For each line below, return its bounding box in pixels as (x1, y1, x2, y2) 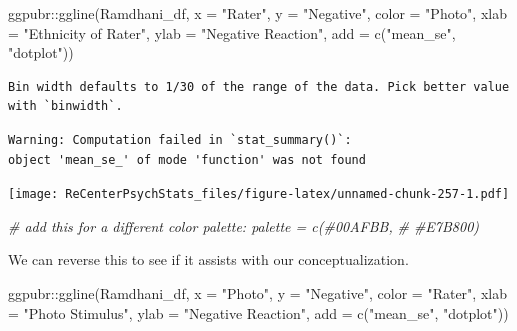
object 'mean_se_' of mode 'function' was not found (8, 152, 366, 167)
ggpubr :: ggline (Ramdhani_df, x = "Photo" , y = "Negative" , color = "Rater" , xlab (8, 283, 507, 303)
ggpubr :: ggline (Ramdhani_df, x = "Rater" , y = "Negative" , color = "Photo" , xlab (8, 3, 507, 23)
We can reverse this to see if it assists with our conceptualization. (8, 249, 409, 270)
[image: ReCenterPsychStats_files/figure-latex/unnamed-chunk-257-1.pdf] (8, 187, 510, 202)
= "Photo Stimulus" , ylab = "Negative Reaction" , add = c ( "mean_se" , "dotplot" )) (8, 302, 509, 323)
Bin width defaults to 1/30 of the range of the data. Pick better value (8, 79, 510, 94)
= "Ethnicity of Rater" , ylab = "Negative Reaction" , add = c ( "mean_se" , (8, 22, 456, 43)
